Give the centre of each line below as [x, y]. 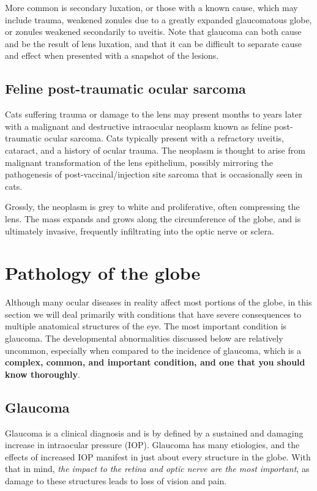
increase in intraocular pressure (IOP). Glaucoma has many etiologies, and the [152, 445]
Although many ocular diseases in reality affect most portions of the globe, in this [158, 302]
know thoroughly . [43, 374]
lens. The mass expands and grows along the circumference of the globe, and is [153, 218]
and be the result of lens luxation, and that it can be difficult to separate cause [153, 43]
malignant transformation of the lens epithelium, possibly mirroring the [139, 162]
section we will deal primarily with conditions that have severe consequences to [153, 314]
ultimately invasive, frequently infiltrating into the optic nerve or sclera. [140, 231]
